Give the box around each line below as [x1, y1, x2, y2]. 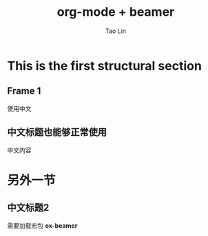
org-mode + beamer [56, 4, 175, 20]
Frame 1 [7, 85, 41, 97]
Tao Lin [105, 27, 126, 35]
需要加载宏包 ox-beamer [7, 221, 78, 230]
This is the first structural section [7, 58, 202, 73]
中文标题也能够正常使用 [7, 126, 107, 138]
